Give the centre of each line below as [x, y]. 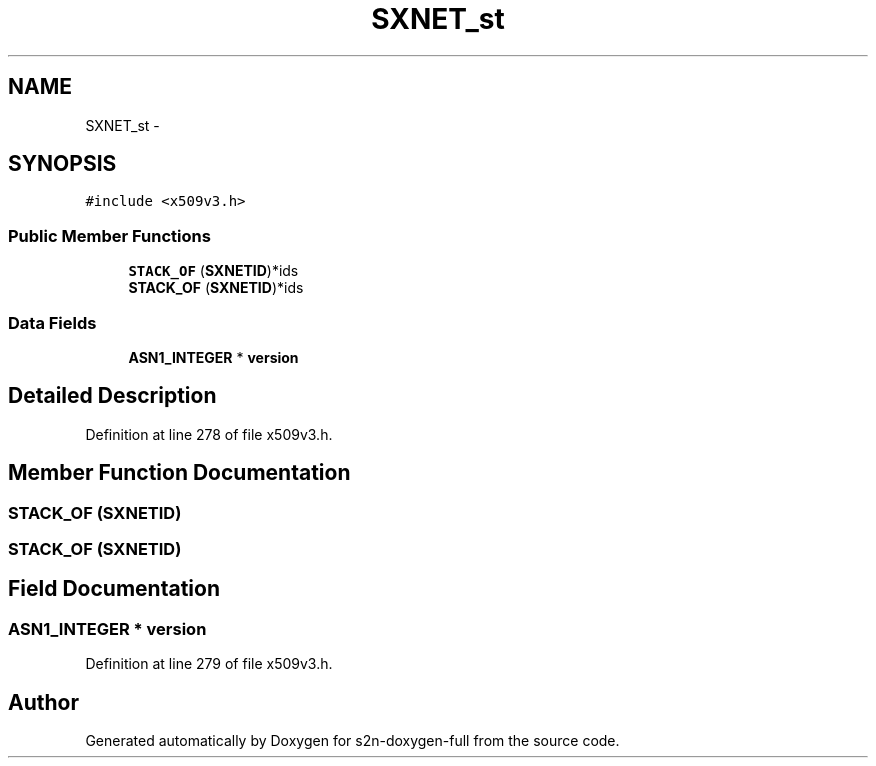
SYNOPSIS [62, 164]
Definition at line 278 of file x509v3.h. [209, 434]
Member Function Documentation [179, 473]
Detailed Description [112, 396]
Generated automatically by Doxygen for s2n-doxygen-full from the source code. [352, 741]
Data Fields [52, 322]
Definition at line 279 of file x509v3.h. [209, 664]
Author [43, 702]
